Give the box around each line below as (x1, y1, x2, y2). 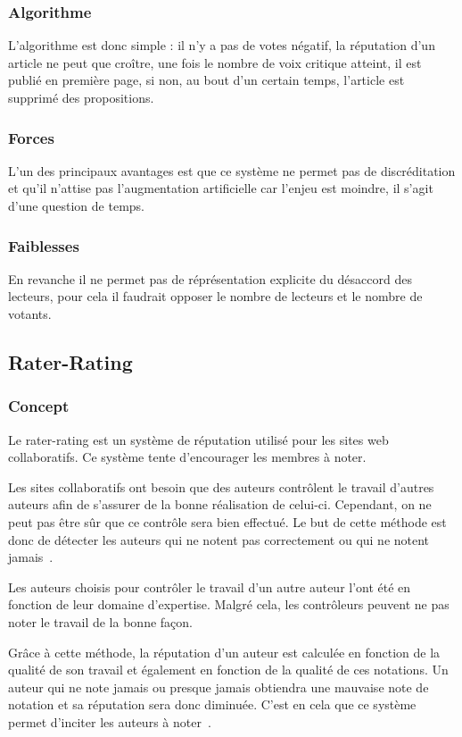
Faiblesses (8, 234, 79, 256)
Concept (8, 395, 70, 417)
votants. (8, 305, 52, 322)
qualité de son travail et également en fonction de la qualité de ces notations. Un (8, 660, 449, 679)
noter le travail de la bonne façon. (8, 612, 193, 631)
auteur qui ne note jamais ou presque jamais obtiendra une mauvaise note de (8, 677, 429, 696)
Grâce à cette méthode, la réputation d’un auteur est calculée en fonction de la (8, 642, 441, 661)
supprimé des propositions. (8, 88, 154, 106)
